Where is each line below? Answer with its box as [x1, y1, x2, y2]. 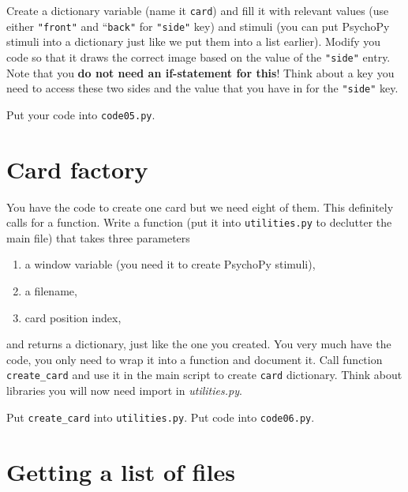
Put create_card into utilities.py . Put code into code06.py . [6, 408, 315, 425]
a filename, [24, 283, 77, 299]
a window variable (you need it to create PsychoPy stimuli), [24, 256, 316, 272]
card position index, [24, 309, 122, 325]
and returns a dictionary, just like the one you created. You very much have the [6, 336, 391, 352]
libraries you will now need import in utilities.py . [6, 382, 242, 399]
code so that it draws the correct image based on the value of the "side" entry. [6, 48, 391, 65]
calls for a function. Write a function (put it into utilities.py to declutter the [6, 214, 392, 231]
